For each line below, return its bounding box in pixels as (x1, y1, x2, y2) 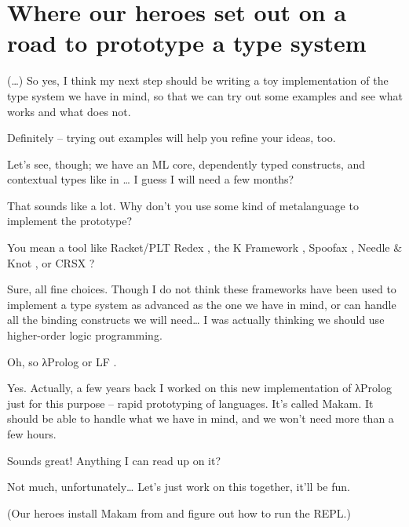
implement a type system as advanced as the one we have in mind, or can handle (7, 296, 396, 312)
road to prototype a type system (7, 27, 367, 59)
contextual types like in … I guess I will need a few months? (7, 171, 294, 187)
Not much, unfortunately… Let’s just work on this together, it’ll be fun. (7, 478, 350, 495)
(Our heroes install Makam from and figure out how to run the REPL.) (7, 504, 351, 521)
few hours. (7, 426, 57, 442)
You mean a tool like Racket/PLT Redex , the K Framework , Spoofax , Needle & (7, 239, 403, 256)
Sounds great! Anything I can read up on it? (7, 452, 221, 468)
